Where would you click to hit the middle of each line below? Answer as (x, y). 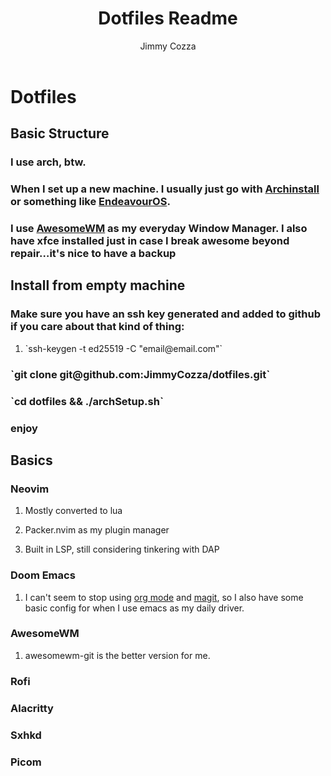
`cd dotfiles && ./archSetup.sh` (87, 401)
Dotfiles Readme (168, 18)
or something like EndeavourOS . (90, 202)
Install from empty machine (98, 285)
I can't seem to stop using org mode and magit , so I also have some (164, 597)
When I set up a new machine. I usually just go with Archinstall (165, 189)
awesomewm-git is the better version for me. (117, 655)
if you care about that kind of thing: (97, 327)
